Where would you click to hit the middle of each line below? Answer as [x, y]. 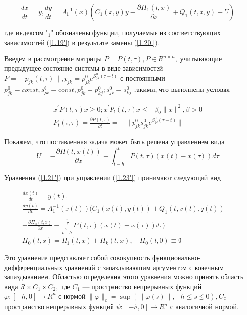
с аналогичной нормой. [204, 306]
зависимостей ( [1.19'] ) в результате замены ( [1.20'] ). [82, 42]
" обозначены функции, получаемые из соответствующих [136, 32]
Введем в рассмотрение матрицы [53, 58]
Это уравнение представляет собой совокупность [77, 258]
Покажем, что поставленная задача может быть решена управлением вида [114, 142]
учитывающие [201, 58]
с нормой [72, 296]
